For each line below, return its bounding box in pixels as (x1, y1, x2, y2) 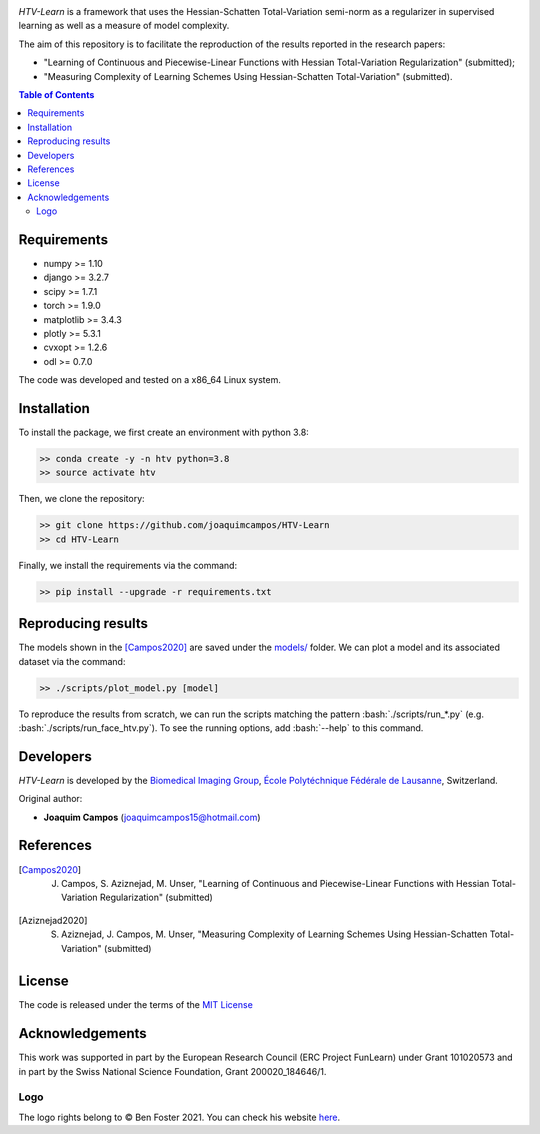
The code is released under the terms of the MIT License (18, 999, 254, 1011)
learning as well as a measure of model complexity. (18, 20, 230, 32)
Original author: (18, 793, 83, 805)
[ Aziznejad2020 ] (18, 914, 88, 926)
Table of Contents (18, 88, 95, 100)
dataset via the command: (18, 655, 126, 667)
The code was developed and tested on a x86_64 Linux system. (18, 374, 282, 386)
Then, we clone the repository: (18, 493, 145, 505)
